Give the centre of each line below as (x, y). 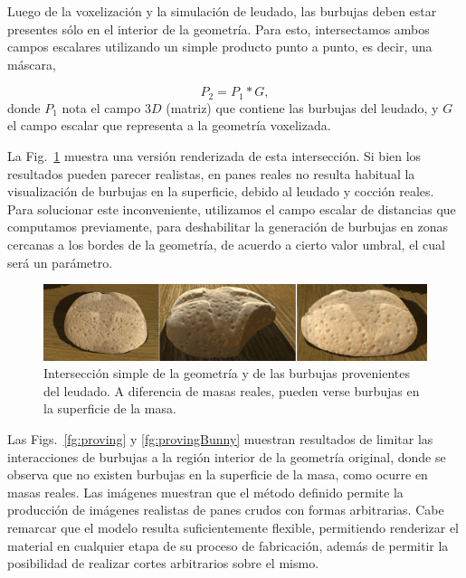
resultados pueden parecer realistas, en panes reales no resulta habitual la (211, 173)
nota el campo (101, 107)
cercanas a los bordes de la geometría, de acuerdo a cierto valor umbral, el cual (226, 244)
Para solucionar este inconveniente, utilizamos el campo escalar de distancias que (232, 208)
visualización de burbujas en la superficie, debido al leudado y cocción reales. (221, 191)
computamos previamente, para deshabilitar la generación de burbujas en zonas (228, 227)
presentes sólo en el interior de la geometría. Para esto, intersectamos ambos (219, 28)
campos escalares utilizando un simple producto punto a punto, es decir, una (220, 47)
